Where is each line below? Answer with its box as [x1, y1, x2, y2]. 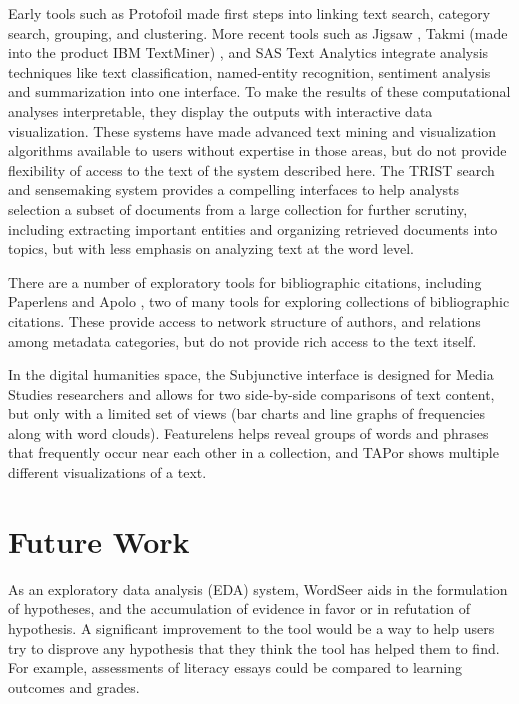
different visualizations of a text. [8, 462, 207, 483]
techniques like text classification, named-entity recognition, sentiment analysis [8, 61, 491, 82]
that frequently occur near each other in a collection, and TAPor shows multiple [8, 442, 499, 463]
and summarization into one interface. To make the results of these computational [8, 81, 511, 102]
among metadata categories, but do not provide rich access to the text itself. [8, 330, 477, 351]
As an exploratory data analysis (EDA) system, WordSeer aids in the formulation [8, 578, 508, 599]
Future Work [8, 520, 190, 561]
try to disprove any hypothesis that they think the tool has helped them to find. [8, 637, 500, 658]
